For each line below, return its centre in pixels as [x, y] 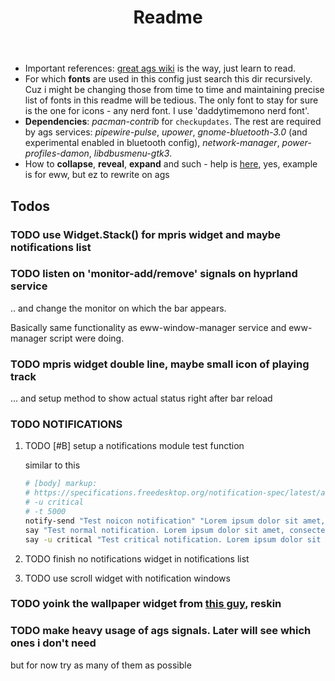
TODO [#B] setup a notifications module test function [134, 446]
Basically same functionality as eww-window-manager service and [148, 327]
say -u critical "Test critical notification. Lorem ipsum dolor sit [173, 539]
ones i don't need [53, 643]
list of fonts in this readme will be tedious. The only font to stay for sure [171, 100]
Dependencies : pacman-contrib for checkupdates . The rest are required [173, 122]
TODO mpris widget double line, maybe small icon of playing [160, 364]
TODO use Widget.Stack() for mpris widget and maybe [145, 234]
